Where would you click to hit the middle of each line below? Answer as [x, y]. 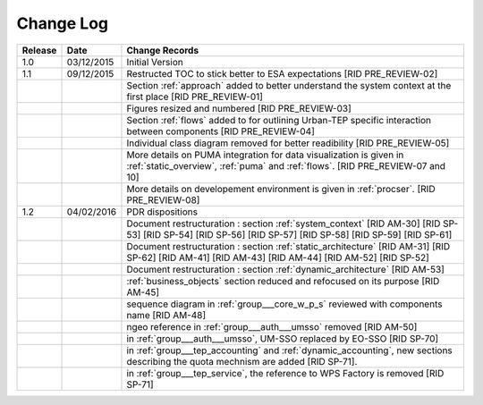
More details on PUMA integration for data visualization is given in [265, 155]
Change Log [63, 23]
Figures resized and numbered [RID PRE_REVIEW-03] [239, 108]
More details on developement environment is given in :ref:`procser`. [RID [281, 189]
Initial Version [155, 62]
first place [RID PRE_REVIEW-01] [195, 97]
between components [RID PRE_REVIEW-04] [220, 131]
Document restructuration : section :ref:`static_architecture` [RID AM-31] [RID [288, 246]
